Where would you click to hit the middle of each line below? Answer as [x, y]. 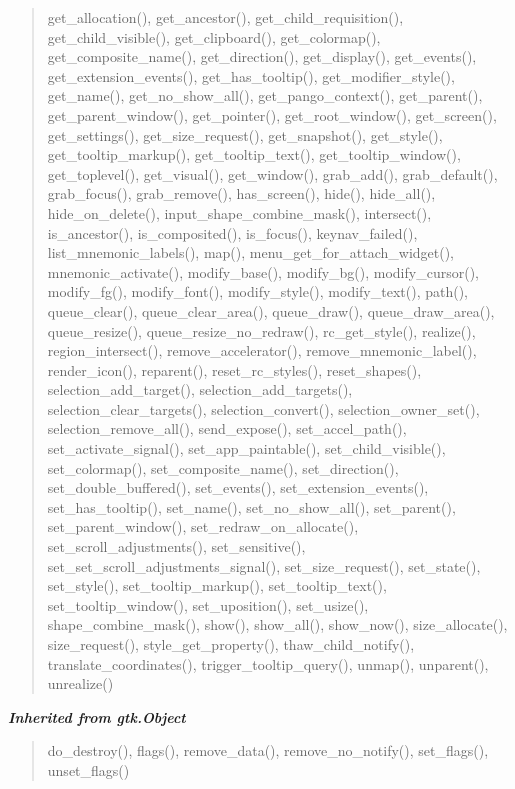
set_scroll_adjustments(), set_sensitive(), [176, 546]
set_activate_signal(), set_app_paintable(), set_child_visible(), [246, 448]
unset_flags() [88, 769]
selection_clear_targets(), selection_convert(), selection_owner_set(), [263, 408]
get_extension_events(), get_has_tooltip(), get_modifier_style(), [251, 75]
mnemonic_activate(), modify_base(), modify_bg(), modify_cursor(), [263, 271]
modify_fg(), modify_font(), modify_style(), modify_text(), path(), [257, 291]
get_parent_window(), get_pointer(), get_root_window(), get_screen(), [272, 114]
